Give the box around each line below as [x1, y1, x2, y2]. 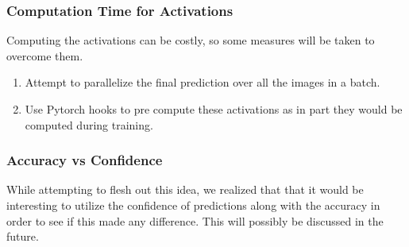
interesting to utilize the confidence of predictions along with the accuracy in [6, 197, 380, 213]
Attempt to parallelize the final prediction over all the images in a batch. [25, 74, 380, 91]
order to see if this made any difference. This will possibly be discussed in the [6, 212, 384, 229]
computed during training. [25, 116, 153, 133]
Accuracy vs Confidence [6, 150, 163, 170]
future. [6, 228, 39, 245]
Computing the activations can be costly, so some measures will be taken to [6, 32, 375, 48]
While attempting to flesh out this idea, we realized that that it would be [6, 181, 364, 198]
